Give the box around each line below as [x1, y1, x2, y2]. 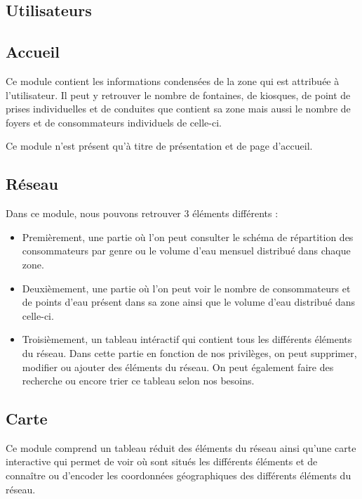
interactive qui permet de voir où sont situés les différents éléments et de [6, 454, 318, 469]
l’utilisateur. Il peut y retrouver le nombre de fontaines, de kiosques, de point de [6, 87, 351, 102]
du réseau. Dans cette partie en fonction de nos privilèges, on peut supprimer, [22, 345, 357, 360]
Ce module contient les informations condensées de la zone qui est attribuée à [6, 73, 340, 88]
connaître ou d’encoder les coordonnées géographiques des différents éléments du [6, 468, 351, 483]
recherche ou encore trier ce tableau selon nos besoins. [22, 373, 255, 388]
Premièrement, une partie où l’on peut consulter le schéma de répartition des [22, 229, 354, 244]
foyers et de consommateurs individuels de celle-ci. [6, 115, 222, 129]
